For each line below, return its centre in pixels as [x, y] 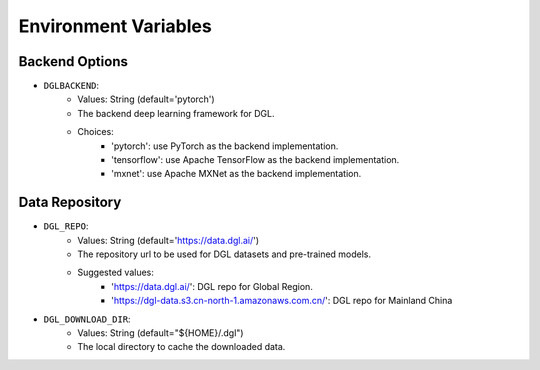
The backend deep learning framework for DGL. [176, 113]
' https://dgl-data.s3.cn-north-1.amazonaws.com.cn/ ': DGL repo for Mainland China [282, 301]
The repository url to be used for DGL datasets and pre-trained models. [224, 254]
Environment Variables [115, 26]
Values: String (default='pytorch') [146, 99]
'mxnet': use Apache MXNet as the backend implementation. [236, 174]
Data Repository [70, 202]
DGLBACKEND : [71, 86]
